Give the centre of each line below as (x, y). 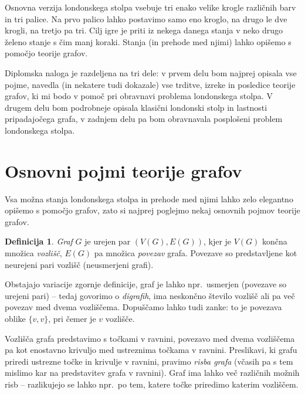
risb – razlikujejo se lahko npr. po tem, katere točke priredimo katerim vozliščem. (152, 384)
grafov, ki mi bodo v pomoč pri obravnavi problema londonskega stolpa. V (139, 96)
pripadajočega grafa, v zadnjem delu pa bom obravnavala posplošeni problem (144, 119)
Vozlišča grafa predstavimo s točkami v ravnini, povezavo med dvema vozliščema (150, 338)
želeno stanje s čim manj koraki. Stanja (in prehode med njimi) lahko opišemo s (148, 41)
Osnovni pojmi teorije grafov (123, 170)
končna (275, 241)
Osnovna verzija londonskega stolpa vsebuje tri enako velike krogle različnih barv (150, 7)
